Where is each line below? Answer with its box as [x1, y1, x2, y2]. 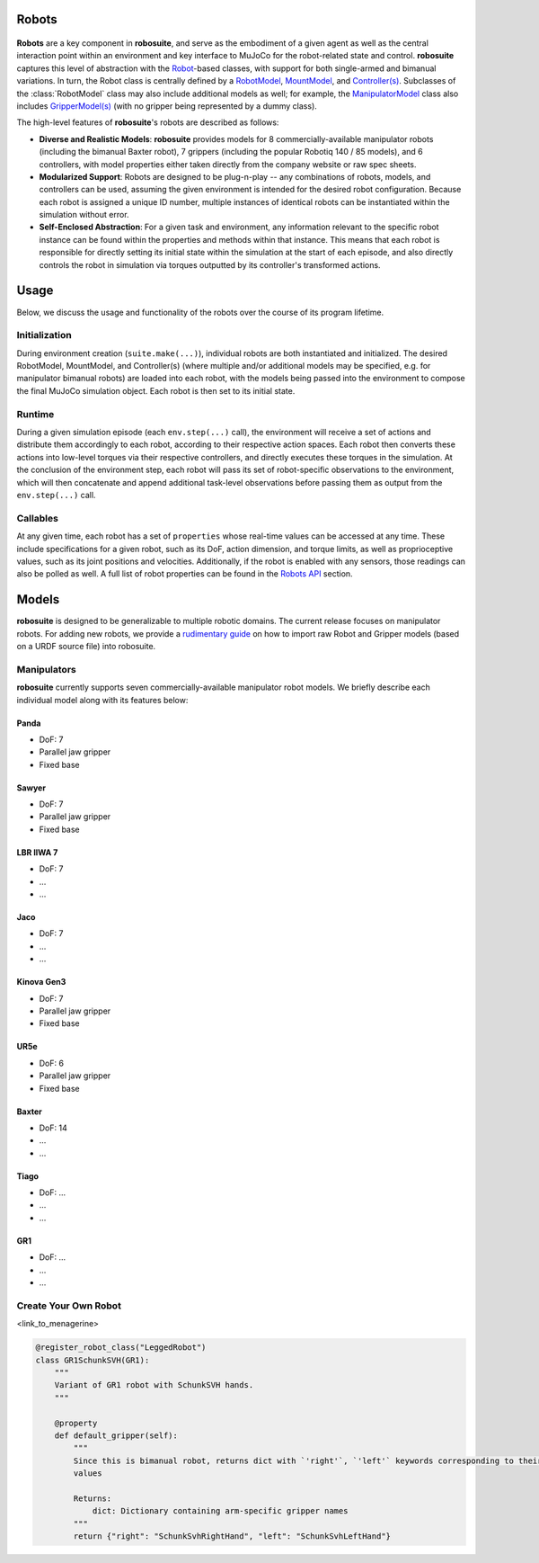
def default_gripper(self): [54, 1430, 179, 1441]
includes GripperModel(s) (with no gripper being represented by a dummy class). [16, 100, 318, 112]
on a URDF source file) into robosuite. [16, 640, 156, 651]
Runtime [16, 407, 55, 420]
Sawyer [16, 782, 47, 793]
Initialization [16, 329, 72, 342]
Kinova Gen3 [16, 977, 66, 987]
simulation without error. [39, 210, 129, 220]
